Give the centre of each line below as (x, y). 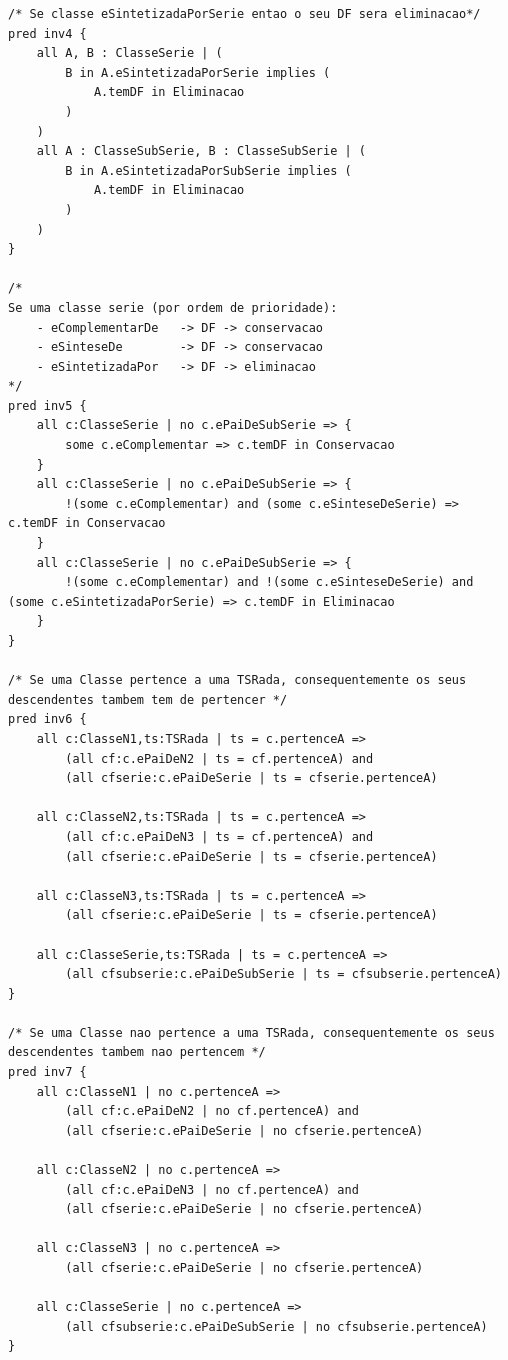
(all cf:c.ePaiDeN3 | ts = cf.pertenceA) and (219, 836)
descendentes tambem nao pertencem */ (137, 1052)
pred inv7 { (47, 1072)
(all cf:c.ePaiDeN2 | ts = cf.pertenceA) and (219, 758)
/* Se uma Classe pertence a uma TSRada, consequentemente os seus (237, 680)
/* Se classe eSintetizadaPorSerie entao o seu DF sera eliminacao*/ (244, 14)
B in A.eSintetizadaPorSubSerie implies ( (208, 170)
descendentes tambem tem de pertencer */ (148, 699)
